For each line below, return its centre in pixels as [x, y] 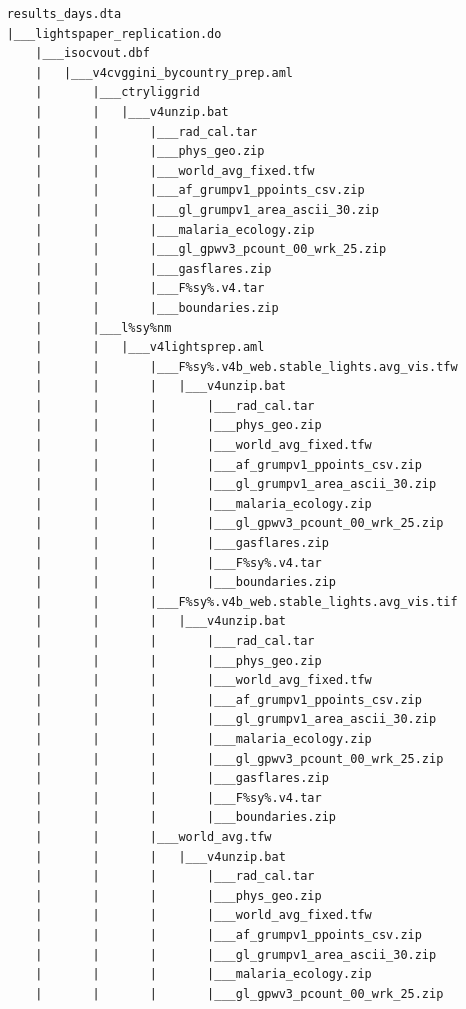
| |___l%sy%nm [103, 327]
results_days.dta [64, 14]
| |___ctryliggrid [117, 92]
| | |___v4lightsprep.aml [150, 347]
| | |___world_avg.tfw [153, 836]
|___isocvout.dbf [92, 53]
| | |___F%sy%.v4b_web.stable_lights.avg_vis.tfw [246, 366]
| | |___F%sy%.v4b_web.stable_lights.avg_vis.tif [246, 601]
